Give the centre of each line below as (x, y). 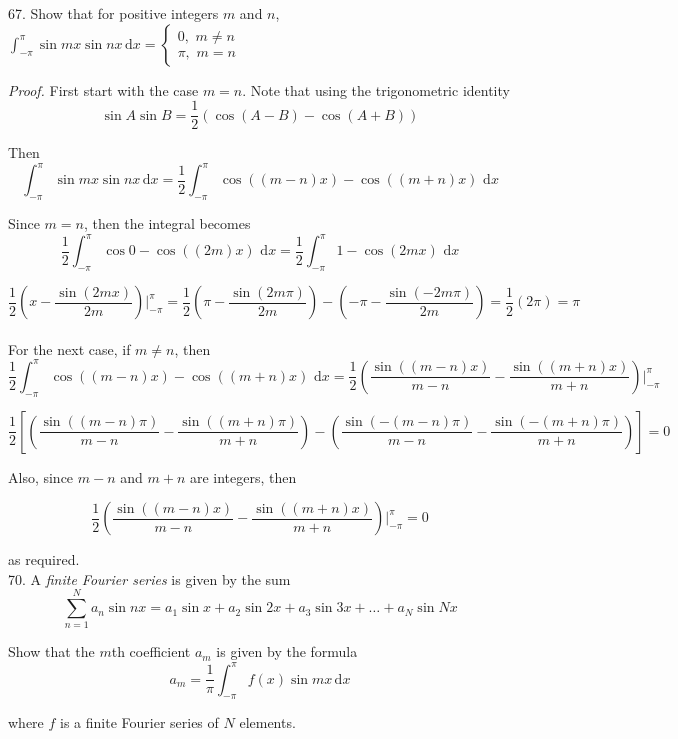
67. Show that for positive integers (113, 13)
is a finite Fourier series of (139, 722)
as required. (44, 559)
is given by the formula (287, 651)
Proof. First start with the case (103, 89)
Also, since (41, 476)
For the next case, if (69, 348)
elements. (267, 722)
